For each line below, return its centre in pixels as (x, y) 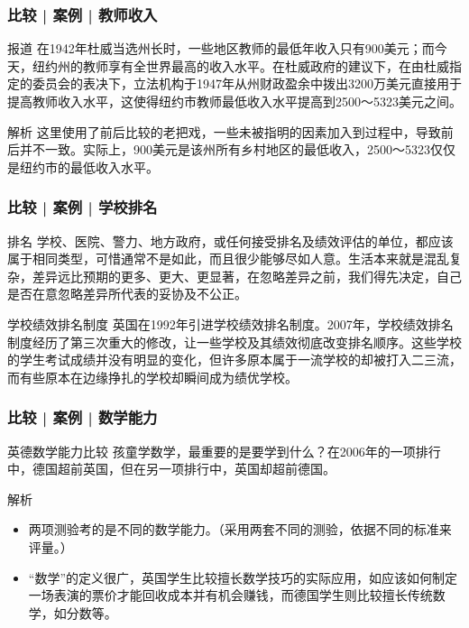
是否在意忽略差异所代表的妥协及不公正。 (127, 294)
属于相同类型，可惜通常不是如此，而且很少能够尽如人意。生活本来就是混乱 (228, 259)
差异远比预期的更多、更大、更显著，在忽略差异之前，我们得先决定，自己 (247, 276)
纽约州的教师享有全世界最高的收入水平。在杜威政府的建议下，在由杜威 (240, 65)
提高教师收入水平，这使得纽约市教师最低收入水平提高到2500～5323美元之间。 (234, 101)
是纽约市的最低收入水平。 (83, 166)
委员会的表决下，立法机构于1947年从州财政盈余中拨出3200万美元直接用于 (247, 83)
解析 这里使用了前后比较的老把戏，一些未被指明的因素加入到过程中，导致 (224, 131)
